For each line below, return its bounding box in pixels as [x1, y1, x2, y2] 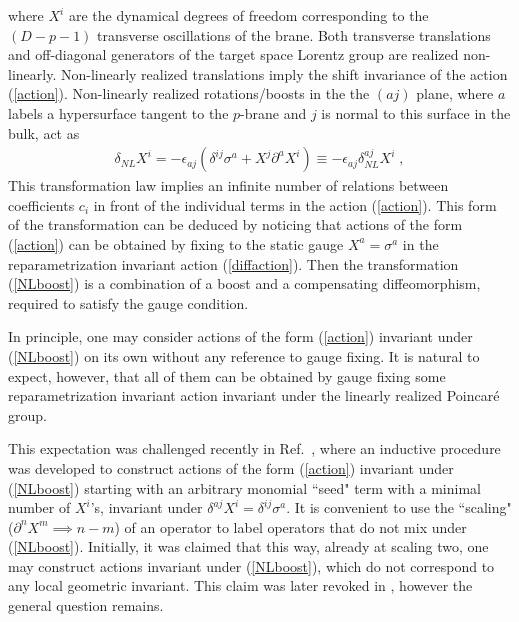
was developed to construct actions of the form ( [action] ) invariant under [8, 457, 454, 478]
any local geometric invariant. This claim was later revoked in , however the [8, 575, 473, 596]
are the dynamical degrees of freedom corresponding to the [68, 5, 429, 25]
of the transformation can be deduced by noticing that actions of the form [8, 214, 463, 235]
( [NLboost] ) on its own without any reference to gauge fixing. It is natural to [8, 345, 480, 366]
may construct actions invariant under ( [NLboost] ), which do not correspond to [8, 555, 495, 576]
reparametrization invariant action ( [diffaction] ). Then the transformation [8, 253, 459, 274]
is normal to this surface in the [321, 102, 511, 123]
